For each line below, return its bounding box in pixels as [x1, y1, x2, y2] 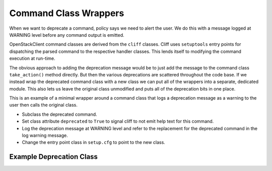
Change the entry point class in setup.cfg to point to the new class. [22, 139, 166, 145]
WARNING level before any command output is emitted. [9, 32, 124, 38]
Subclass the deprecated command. [22, 111, 98, 117]
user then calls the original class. [9, 102, 78, 108]
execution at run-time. [9, 55, 55, 61]
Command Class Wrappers [9, 8, 124, 19]
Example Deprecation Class [9, 152, 98, 161]
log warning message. [22, 132, 68, 138]
